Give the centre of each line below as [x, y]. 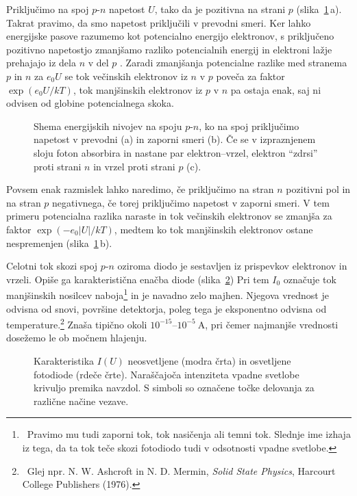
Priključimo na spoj [48, 9]
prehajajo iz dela [41, 63]
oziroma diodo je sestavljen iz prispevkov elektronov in [232, 266]
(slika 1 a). [319, 9]
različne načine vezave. [81, 401]
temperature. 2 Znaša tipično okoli [77, 323]
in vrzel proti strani [134, 166]
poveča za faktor [250, 76]
